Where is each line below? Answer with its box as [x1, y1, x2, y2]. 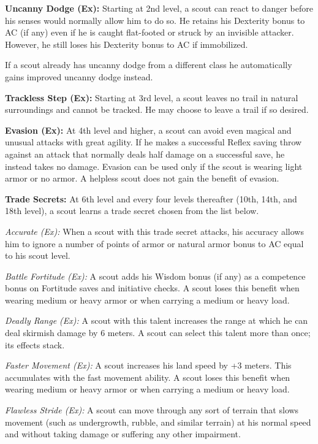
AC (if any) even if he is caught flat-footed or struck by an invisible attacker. [5, 26, 294, 39]
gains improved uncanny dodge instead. [5, 70, 153, 83]
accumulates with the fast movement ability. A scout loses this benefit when [5, 370, 290, 383]
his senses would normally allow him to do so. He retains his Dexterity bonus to [5, 13, 305, 26]
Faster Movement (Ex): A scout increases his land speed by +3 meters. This [5, 359, 292, 372]
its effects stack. [5, 338, 65, 351]
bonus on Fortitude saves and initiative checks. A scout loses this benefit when [5, 281, 300, 294]
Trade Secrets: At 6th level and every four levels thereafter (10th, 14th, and [5, 192, 297, 205]
